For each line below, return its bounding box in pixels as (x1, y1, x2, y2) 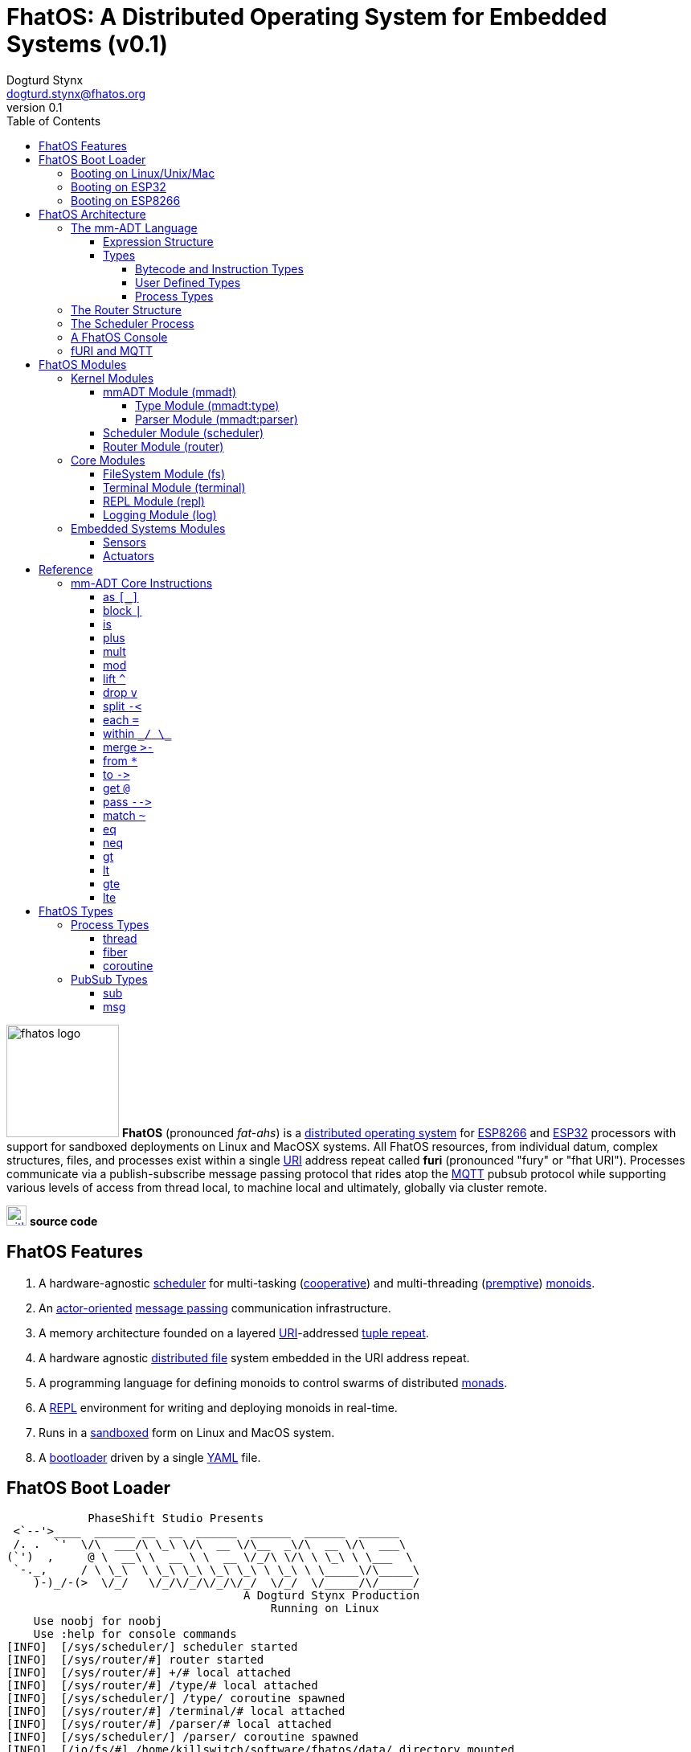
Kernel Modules (71, 370, 154, 385)
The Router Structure (71, 302, 182, 317)
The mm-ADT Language (71, 220, 198, 235)
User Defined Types (135, 275, 241, 289)
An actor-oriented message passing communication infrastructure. (39, 1300, 391, 1315)
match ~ (103, 808, 146, 822)
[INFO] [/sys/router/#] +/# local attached (6, 1666, 292, 1680)
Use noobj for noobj (33, 1615, 162, 1628)
